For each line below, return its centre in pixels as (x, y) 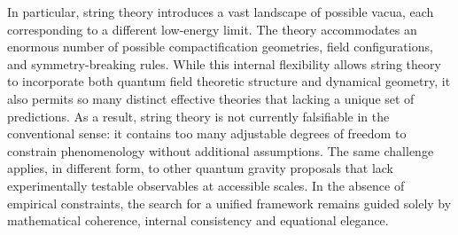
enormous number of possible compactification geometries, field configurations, (220, 47)
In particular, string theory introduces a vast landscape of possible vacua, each (221, 12)
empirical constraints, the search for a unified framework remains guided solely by (229, 203)
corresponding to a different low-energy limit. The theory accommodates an (212, 29)
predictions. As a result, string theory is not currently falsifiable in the (198, 116)
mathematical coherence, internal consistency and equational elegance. (198, 220)
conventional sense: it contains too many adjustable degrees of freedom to (207, 133)
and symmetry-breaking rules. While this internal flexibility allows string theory (224, 63)
